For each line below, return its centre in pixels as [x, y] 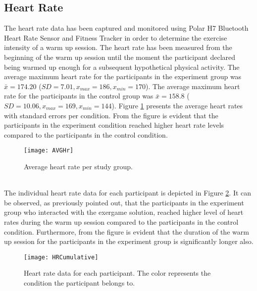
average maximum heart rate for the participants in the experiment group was [123, 76]
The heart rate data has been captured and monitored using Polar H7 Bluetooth [126, 28]
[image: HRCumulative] [61, 257]
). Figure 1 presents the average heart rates [177, 105]
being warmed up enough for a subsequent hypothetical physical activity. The [122, 67]
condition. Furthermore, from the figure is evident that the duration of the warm [127, 231]
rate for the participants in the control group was [79, 96]
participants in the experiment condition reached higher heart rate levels [114, 125]
